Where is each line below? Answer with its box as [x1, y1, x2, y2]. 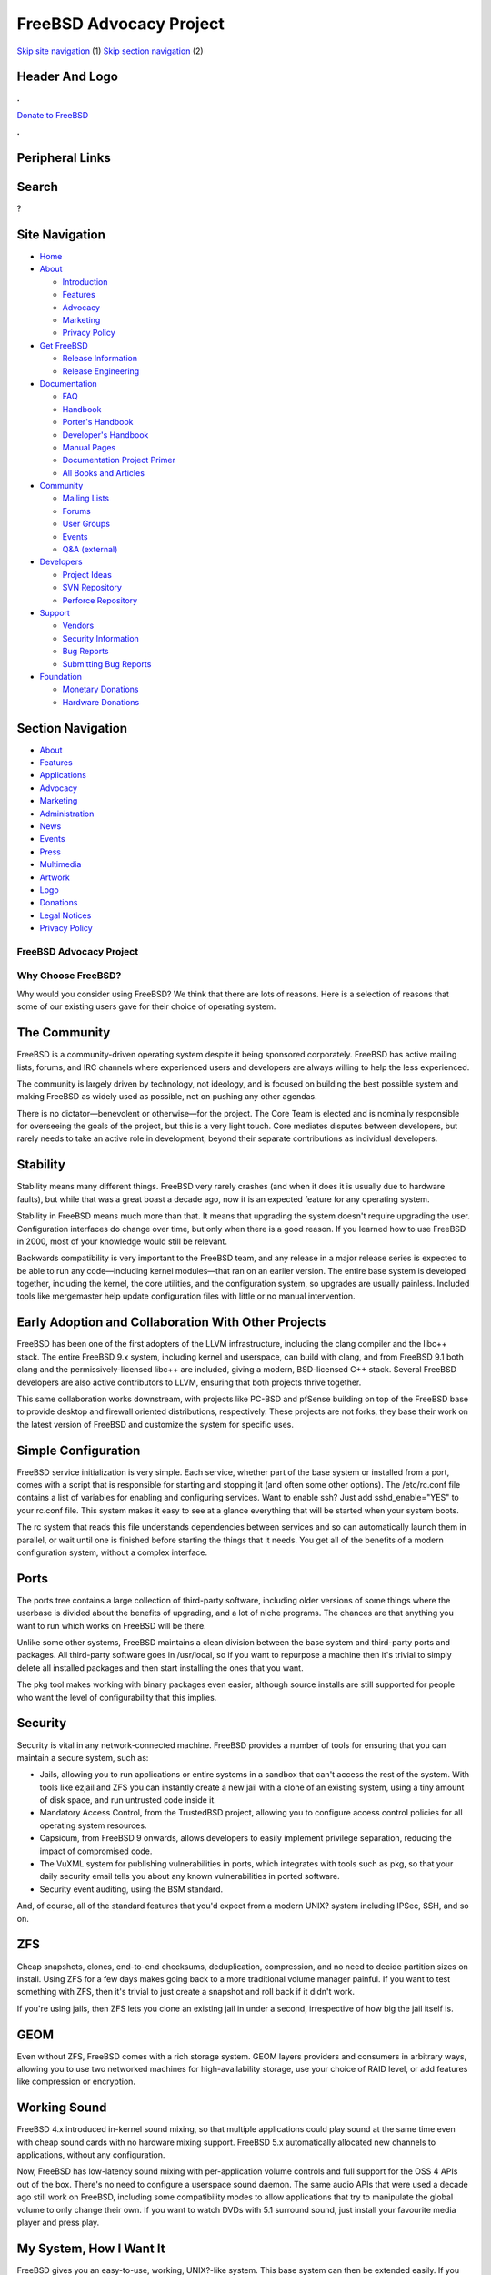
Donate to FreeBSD [16, 109, 89, 120]
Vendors [62, 620, 95, 632]
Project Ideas [62, 569, 113, 580]
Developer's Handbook [62, 429, 149, 440]
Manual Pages [62, 441, 116, 452]
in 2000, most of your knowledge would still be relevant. [16, 1236, 227, 1247]
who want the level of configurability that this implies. [16, 1692, 217, 1703]
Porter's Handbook [62, 417, 134, 428]
